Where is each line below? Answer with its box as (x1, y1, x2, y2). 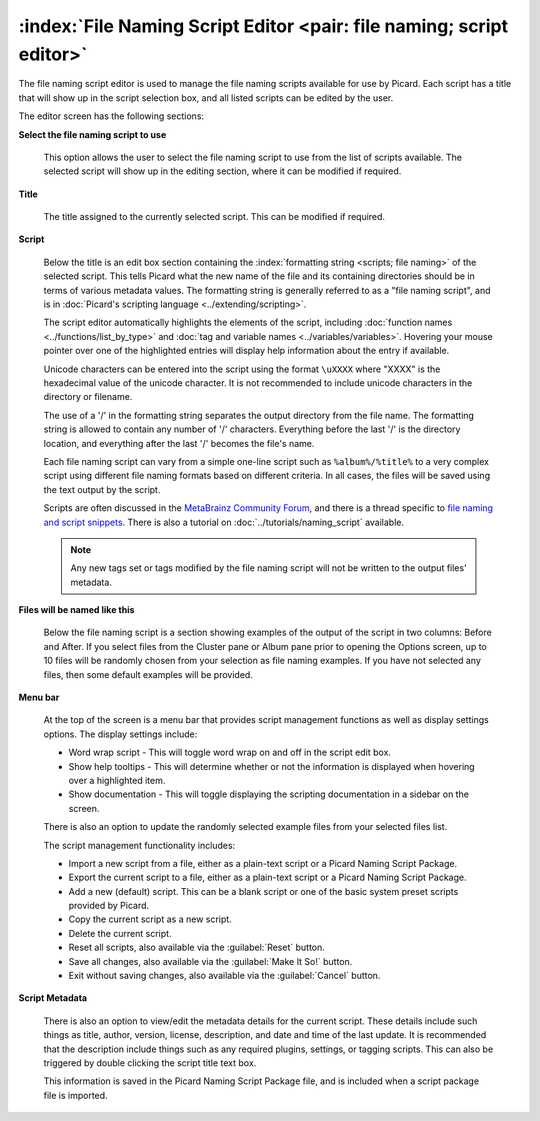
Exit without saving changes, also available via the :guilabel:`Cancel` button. (68, 970, 381, 982)
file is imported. (43, 1089, 109, 1101)
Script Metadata (18, 992, 88, 1004)
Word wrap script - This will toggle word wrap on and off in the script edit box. (68, 746, 392, 759)
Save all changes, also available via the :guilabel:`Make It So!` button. (68, 955, 353, 967)
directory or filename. (43, 391, 133, 403)
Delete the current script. (68, 927, 172, 939)
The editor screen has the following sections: (18, 110, 205, 122)
